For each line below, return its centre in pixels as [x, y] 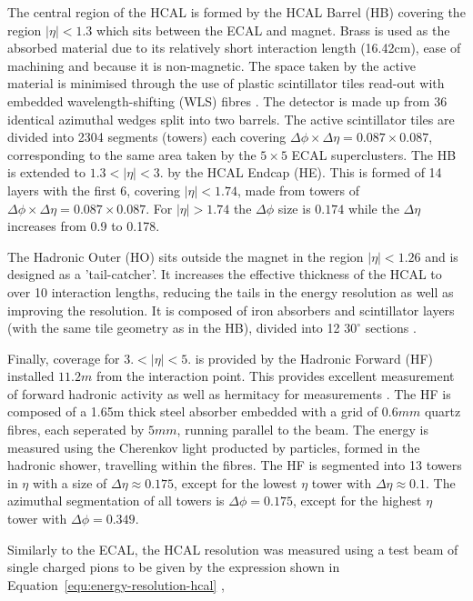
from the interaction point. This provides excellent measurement [275, 376]
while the [373, 208]
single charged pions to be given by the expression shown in [174, 567]
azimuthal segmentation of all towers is [116, 501]
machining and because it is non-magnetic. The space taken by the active [211, 65]
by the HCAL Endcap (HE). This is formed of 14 [305, 172]
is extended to [47, 172]
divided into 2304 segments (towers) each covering [147, 137]
